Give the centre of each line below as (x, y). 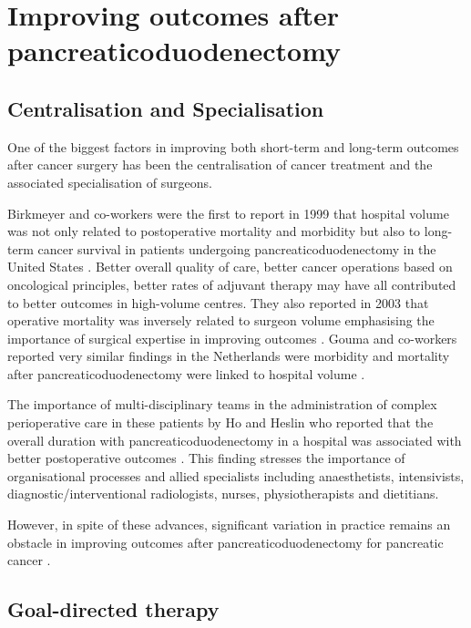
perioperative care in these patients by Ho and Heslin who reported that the (220, 422)
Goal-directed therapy (113, 609)
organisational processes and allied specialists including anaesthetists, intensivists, (236, 475)
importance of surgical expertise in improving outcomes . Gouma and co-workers (232, 338)
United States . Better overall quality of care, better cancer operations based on (230, 267)
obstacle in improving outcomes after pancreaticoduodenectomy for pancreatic (225, 542)
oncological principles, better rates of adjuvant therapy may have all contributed (232, 284)
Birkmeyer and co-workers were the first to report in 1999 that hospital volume (228, 213)
